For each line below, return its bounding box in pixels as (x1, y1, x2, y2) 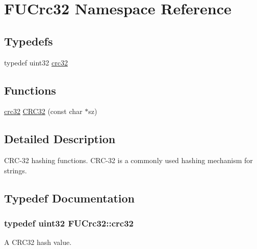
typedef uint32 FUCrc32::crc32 (4, 217, 134, 230)
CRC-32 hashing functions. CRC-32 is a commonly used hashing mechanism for (4, 155, 253, 166)
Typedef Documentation (4, 190, 135, 206)
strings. (4, 165, 27, 175)
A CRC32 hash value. (4, 237, 72, 247)
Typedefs (4, 33, 53, 49)
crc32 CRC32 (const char (4, 106, 83, 117)
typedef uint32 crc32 (4, 57, 68, 67)
